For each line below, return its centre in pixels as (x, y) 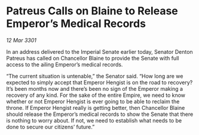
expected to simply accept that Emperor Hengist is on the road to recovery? (99, 82)
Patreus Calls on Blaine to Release (92, 11)
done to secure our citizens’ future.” (50, 127)
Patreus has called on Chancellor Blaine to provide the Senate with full (93, 58)
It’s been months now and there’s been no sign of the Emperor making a (95, 88)
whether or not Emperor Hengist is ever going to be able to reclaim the (93, 101)
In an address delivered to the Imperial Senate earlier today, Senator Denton (99, 51)
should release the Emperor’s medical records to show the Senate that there (100, 114)
